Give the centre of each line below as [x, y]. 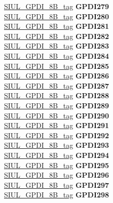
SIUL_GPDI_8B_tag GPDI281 [57, 26]
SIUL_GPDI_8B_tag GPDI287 [57, 85]
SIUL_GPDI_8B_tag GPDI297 [57, 185]
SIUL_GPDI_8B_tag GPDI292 [57, 135]
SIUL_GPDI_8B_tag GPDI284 [57, 55]
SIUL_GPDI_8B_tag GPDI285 [57, 66]
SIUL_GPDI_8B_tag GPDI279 [57, 6]
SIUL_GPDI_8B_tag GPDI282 [57, 36]
